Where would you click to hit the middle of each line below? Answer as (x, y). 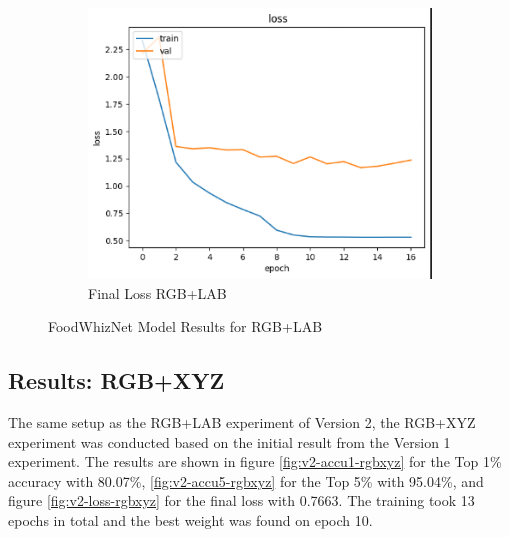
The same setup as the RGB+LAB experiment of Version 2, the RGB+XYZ (242, 422)
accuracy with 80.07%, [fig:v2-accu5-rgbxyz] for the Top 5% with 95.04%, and (246, 480)
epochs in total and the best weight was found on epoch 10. (190, 520)
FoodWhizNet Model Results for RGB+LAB (185, 326)
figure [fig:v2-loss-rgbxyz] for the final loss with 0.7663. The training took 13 (241, 500)
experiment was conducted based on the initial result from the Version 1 (229, 441)
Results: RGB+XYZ (116, 380)
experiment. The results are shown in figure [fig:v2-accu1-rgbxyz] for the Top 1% (255, 461)
